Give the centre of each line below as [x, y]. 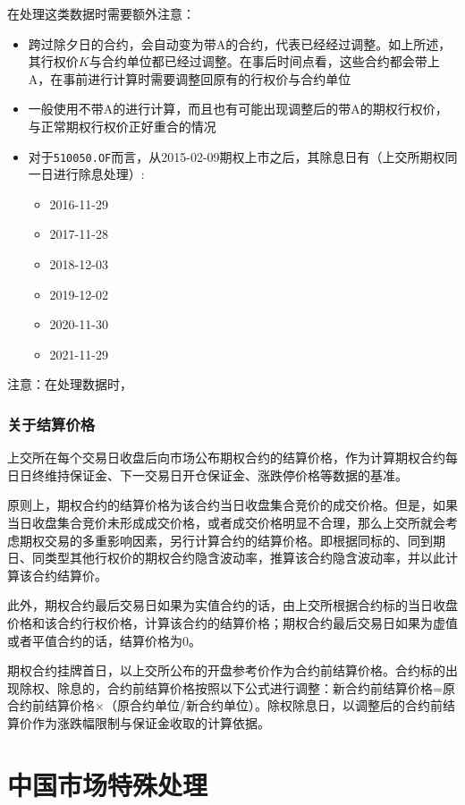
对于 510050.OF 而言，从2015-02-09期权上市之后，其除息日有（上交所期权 [237, 156]
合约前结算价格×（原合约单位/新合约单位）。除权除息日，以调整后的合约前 [225, 705]
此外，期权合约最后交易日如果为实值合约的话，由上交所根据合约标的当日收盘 [232, 605]
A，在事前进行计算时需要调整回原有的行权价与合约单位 [190, 78]
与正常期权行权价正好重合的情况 [122, 126]
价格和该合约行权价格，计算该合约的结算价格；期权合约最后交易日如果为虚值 [232, 622]
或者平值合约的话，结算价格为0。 [104, 640]
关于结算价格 [51, 424]
